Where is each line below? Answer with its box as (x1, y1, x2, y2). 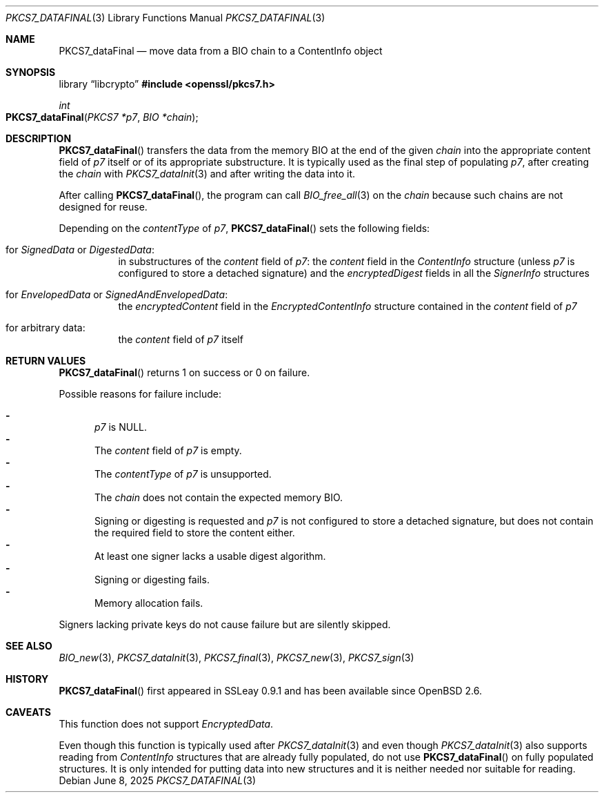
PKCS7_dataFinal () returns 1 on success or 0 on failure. (59, 367, 310, 378)
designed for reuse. (59, 201, 148, 213)
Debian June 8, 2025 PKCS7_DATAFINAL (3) (59, 775, 256, 786)
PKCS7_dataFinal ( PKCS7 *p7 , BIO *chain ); (6, 111, 199, 123)
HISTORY (6, 673, 49, 685)
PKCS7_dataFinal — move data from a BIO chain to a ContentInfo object (59, 45, 383, 57)
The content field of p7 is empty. (94, 445, 242, 456)
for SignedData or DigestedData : (6, 244, 154, 255)
